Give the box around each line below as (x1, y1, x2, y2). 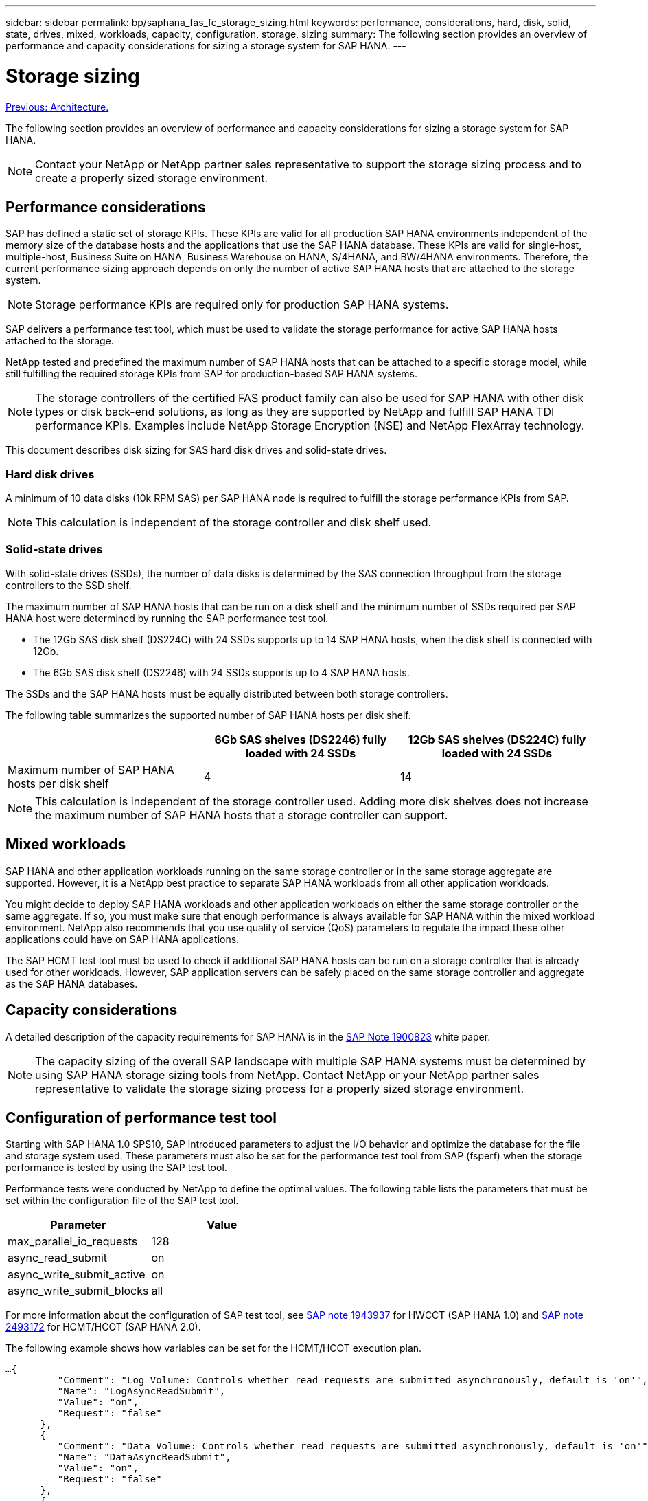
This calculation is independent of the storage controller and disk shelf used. (35, 515, 432, 530)
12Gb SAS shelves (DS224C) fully (408, 732, 586, 746)
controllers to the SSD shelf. (5, 579, 132, 591)
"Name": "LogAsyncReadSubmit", (57, 1386, 226, 1397)
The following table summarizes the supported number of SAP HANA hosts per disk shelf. (5, 709, 411, 721)
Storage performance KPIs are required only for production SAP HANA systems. (35, 298, 449, 312)
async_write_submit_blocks (8, 1284, 149, 1298)
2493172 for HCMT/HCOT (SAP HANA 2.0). (5, 1321, 201, 1333)
